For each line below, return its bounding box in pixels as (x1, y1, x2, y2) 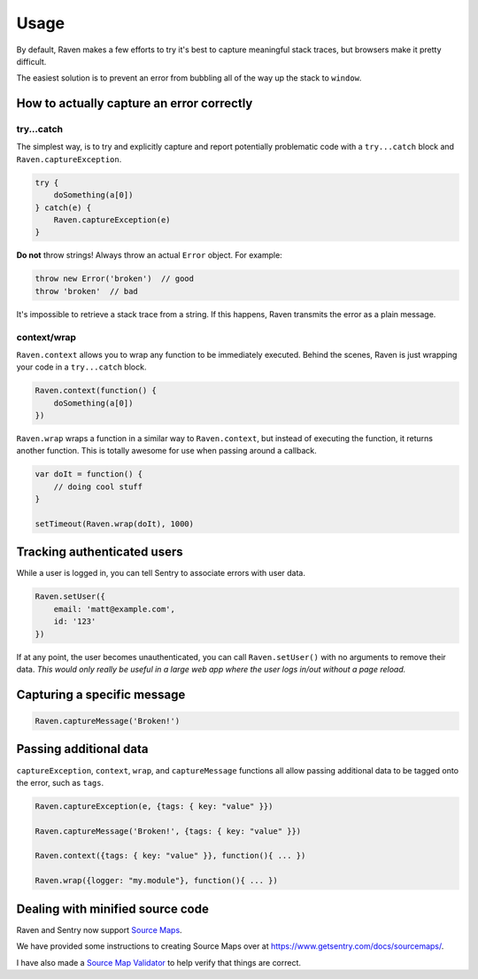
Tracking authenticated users (16, 545, 183, 560)
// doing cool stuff (53, 481, 143, 492)
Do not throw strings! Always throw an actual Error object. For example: (16, 250, 282, 260)
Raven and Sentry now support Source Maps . (16, 924, 182, 935)
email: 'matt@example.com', (53, 603, 176, 614)
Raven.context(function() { (35, 385, 157, 396)
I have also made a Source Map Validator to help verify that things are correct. (16, 957, 301, 967)
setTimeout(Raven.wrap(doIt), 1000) (35, 518, 195, 529)
